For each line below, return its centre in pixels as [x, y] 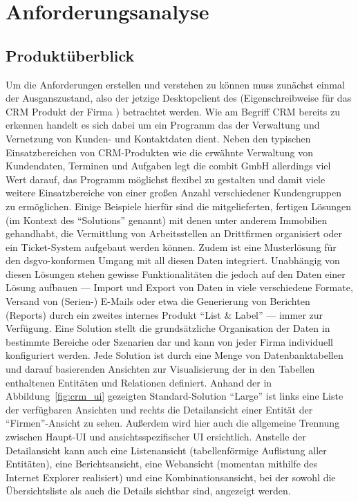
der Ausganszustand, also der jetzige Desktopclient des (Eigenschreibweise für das [179, 98]
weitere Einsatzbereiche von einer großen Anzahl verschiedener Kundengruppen [173, 193]
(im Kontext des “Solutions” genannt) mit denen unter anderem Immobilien [167, 220]
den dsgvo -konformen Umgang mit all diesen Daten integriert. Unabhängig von [173, 260]
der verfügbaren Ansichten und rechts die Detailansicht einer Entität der [159, 409]
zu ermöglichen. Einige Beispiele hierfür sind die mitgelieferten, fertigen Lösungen [178, 206]
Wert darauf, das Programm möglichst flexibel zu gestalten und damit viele [166, 179]
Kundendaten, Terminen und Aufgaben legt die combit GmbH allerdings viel [168, 166]
